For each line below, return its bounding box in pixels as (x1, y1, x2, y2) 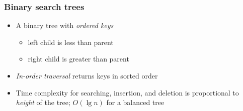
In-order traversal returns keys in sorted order (16, 70, 158, 80)
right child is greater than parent (28, 53, 129, 64)
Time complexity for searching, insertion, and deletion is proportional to (16, 87, 239, 97)
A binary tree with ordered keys (16, 20, 114, 30)
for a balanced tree (106, 97, 165, 107)
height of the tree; (16, 97, 70, 107)
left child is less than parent (28, 36, 114, 47)
